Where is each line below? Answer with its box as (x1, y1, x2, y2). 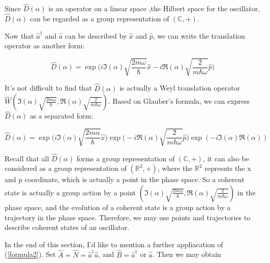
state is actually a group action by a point (5, 187, 136, 197)
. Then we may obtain (152, 249, 221, 259)
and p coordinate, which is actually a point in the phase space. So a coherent (5, 174, 245, 185)
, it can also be (203, 153, 249, 163)
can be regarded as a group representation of (29, 13, 169, 24)
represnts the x (204, 163, 251, 173)
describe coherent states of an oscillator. (5, 222, 130, 232)
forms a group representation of (76, 153, 175, 163)
